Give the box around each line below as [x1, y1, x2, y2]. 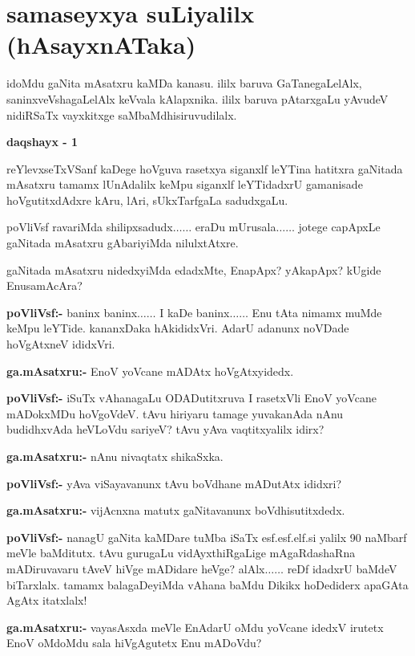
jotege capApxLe [298, 218, 381, 235]
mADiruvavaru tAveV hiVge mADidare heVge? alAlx [6, 560, 265, 577]
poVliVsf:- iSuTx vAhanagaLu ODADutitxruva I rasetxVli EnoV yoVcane [6, 389, 377, 406]
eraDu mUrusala [195, 218, 276, 235]
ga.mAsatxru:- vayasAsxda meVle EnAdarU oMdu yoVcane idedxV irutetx [6, 618, 384, 635]
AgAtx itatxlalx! [6, 592, 87, 609]
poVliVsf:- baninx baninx [6, 304, 138, 320]
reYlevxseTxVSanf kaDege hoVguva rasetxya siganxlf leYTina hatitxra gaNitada [6, 160, 403, 177]
